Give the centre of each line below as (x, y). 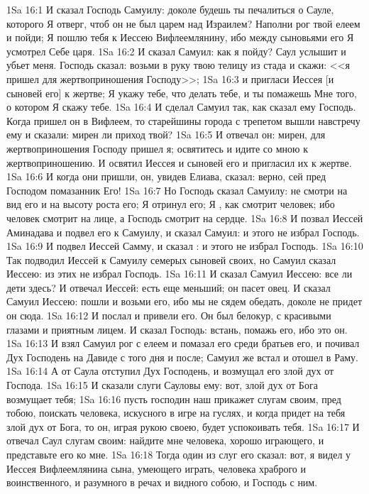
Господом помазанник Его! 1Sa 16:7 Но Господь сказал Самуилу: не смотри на (177, 190)
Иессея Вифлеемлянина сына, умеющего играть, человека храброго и (156, 468)
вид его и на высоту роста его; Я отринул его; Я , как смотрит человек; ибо (171, 204)
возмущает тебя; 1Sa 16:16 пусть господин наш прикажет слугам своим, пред (174, 399)
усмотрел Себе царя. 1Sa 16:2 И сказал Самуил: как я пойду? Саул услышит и (176, 51)
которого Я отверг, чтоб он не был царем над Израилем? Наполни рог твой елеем (183, 23)
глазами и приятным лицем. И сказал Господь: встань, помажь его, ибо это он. (177, 329)
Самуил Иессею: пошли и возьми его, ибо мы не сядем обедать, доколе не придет (184, 301)
